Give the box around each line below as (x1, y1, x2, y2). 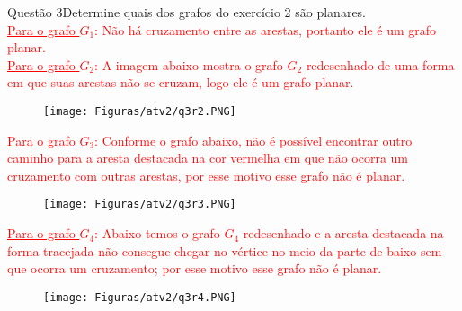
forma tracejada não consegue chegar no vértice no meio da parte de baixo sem (7, 241, 442, 260)
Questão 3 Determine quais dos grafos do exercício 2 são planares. (7, 3, 367, 21)
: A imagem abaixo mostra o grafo (94, 55, 283, 74)
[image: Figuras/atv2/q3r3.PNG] (43, 198, 236, 211)
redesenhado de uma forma (306, 55, 455, 74)
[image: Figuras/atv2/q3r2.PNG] (43, 104, 236, 118)
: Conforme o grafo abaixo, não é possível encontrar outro (94, 130, 413, 149)
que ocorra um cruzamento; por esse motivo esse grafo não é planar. (7, 259, 382, 278)
